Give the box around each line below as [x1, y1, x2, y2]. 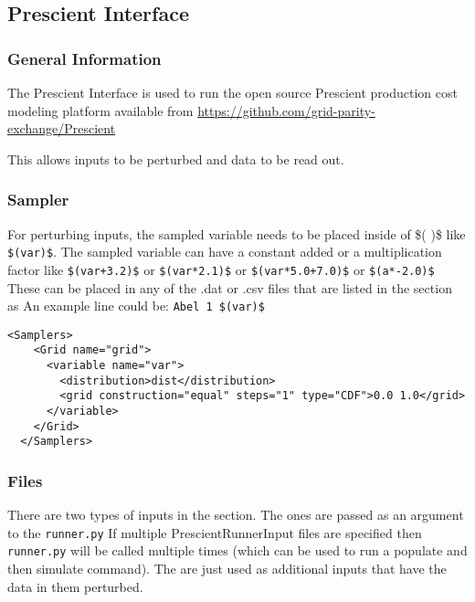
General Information [7, 47, 162, 69]
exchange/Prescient [7, 119, 116, 138]
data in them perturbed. [7, 576, 143, 596]
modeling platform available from [7, 100, 194, 120]
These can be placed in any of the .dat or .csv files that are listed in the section [7, 278, 452, 297]
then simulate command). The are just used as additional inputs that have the [7, 559, 447, 578]
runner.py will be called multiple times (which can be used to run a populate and [7, 541, 468, 560]
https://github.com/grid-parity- [197, 100, 375, 120]
